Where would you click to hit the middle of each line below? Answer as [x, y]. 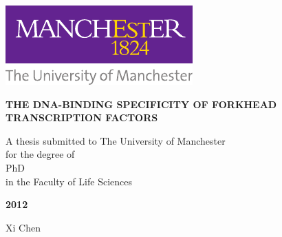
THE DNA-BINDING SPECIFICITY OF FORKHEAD [141, 104]
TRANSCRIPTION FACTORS [82, 117]
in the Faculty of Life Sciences [69, 181]
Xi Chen [23, 227]
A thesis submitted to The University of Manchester [116, 140]
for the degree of [40, 154]
